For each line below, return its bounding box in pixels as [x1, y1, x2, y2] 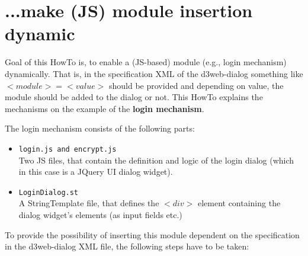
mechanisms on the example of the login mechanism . [5, 102, 204, 114]
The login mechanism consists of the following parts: [5, 122, 195, 135]
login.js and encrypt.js [18, 145, 117, 153]
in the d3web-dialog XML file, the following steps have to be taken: [5, 240, 249, 252]
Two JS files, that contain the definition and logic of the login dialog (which [18, 153, 294, 166]
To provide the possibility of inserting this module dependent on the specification [5, 228, 300, 241]
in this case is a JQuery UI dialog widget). [18, 165, 173, 178]
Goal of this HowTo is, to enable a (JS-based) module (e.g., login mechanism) [5, 56, 287, 68]
